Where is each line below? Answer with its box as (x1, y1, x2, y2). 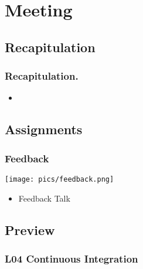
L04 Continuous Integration (5, 251, 138, 265)
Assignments (5, 120, 83, 138)
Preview (5, 220, 55, 239)
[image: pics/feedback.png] (5, 175, 114, 183)
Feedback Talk (18, 192, 70, 204)
